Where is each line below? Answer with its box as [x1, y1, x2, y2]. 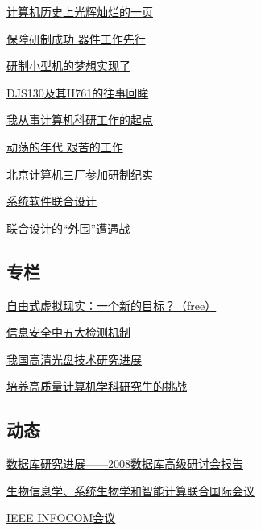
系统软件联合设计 [6, 193, 97, 209]
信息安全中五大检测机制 [6, 324, 130, 341]
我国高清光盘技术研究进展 [6, 350, 142, 367]
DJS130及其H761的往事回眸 [6, 84, 149, 101]
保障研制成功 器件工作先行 [6, 30, 146, 47]
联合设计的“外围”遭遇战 [6, 219, 130, 236]
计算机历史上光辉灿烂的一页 [6, 3, 153, 19]
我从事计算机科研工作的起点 [6, 111, 153, 128]
